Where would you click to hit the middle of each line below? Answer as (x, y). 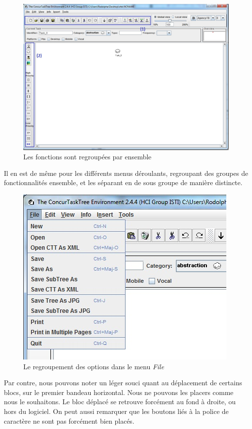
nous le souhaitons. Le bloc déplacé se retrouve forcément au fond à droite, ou (120, 402)
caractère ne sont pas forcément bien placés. (69, 420)
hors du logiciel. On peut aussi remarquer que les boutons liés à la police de (116, 411)
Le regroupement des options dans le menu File (94, 366)
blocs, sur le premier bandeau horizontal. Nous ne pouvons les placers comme (119, 392)
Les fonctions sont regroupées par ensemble (87, 157)
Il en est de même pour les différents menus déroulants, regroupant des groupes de (126, 173)
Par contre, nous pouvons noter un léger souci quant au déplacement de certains (123, 383)
